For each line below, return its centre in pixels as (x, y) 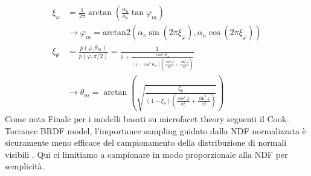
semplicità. (25, 166)
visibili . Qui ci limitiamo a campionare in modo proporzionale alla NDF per (146, 154)
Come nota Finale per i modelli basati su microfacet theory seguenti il (135, 118)
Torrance (21, 130)
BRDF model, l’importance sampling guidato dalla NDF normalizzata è (173, 130)
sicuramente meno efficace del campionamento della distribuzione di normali (146, 142)
